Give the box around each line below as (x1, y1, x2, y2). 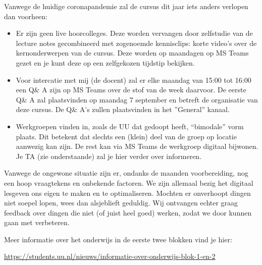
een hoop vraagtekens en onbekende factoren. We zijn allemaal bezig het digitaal (4, 177, 253, 188)
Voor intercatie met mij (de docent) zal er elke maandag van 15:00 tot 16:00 (16, 74, 251, 85)
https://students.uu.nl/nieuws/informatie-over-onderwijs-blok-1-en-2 (4, 251, 216, 261)
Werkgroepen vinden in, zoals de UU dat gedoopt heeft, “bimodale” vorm (16, 121, 244, 131)
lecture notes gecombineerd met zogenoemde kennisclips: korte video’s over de (16, 37, 257, 48)
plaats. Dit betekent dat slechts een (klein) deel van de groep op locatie (16, 131, 237, 141)
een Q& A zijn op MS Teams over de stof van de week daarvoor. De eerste (16, 84, 246, 95)
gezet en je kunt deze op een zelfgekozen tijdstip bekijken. (16, 57, 195, 68)
